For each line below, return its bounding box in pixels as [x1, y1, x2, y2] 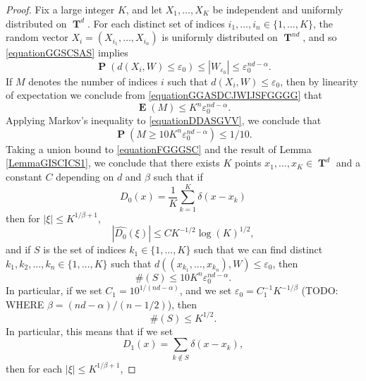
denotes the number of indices [28, 73, 158, 88]
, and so [303, 30, 337, 44]
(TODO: [301, 283, 338, 298]
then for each [6, 361, 63, 375]
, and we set [179, 283, 232, 298]
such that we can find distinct [194, 242, 323, 257]
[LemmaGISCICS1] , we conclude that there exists [6, 155, 220, 170]
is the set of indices [43, 242, 126, 257]
